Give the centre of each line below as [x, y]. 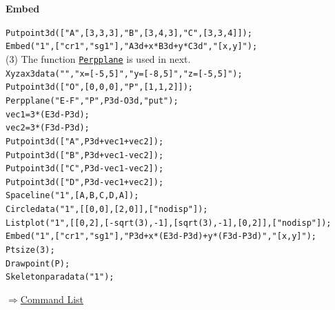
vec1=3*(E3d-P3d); [48, 114]
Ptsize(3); [30, 250]
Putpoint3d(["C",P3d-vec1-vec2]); [85, 169]
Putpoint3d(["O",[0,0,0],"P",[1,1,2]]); [100, 87]
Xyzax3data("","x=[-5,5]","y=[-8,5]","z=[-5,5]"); [124, 74]
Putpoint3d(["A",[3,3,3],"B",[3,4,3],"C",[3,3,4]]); [129, 33]
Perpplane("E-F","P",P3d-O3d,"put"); [92, 100]
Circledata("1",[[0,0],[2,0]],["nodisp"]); [107, 210]
